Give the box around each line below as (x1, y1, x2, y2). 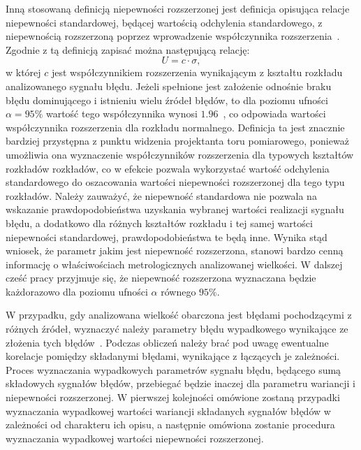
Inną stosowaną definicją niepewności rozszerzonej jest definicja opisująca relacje (6, 1, 350, 15)
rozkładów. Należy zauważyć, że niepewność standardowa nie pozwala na (6, 188, 317, 203)
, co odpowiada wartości (223, 106, 326, 121)
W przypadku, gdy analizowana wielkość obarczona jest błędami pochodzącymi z (6, 307, 352, 322)
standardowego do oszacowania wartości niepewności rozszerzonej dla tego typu (6, 175, 345, 189)
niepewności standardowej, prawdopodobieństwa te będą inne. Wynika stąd (6, 229, 327, 244)
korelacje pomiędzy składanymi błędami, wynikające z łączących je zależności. (6, 349, 340, 363)
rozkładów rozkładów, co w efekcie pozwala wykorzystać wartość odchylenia (6, 161, 330, 175)
